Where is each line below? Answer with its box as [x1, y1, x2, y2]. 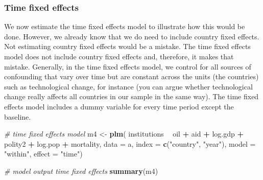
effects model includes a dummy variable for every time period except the [4, 101, 234, 111]
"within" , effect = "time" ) [4, 148, 83, 159]
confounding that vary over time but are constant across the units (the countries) [4, 71, 259, 82]
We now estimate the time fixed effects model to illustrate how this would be [4, 21, 245, 32]
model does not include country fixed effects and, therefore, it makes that [4, 51, 234, 61]
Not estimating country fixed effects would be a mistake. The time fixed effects [4, 41, 251, 52]
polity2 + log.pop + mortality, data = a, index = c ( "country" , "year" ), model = [4, 138, 256, 149]
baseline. [4, 111, 31, 122]
